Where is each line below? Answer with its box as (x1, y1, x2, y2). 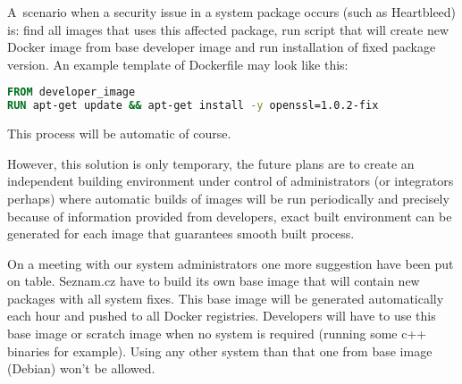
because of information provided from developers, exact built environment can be (7, 206, 452, 225)
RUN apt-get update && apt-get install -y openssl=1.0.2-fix (7, 99, 379, 113)
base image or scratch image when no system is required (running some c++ (7, 324, 427, 343)
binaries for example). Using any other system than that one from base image (7, 341, 433, 360)
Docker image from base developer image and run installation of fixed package (7, 38, 436, 56)
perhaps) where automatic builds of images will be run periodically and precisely (7, 188, 449, 207)
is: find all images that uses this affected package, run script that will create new (7, 20, 449, 38)
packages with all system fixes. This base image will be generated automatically (7, 288, 444, 307)
